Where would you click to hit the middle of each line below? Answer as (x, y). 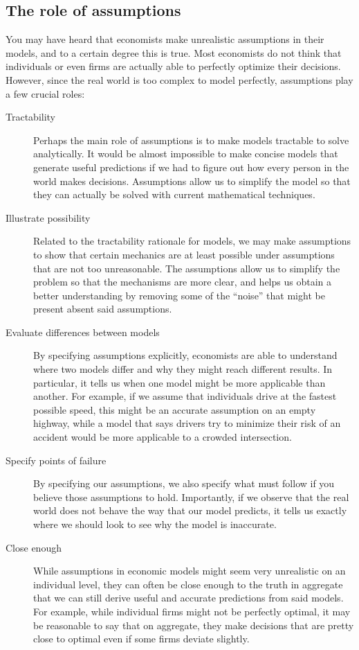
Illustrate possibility (48, 217)
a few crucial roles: (45, 93)
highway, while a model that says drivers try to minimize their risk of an (187, 423)
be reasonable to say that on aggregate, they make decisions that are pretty (194, 625)
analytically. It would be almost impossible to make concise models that (186, 153)
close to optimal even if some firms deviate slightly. (141, 639)
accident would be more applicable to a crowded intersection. (163, 437)
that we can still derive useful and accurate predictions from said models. (188, 598)
